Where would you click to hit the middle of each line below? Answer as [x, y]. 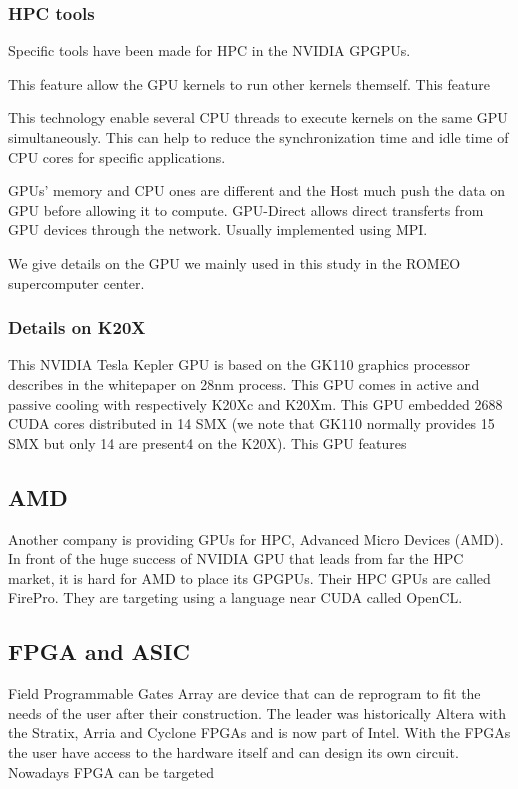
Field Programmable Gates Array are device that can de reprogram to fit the [244, 693]
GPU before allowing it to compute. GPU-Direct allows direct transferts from [246, 209]
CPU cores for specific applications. [117, 156]
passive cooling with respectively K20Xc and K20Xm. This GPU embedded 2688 [255, 403]
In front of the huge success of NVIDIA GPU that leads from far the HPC [236, 558]
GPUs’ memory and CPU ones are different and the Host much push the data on [257, 190]
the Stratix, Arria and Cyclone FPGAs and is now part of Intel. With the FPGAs [259, 732]
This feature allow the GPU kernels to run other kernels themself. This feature [249, 83]
